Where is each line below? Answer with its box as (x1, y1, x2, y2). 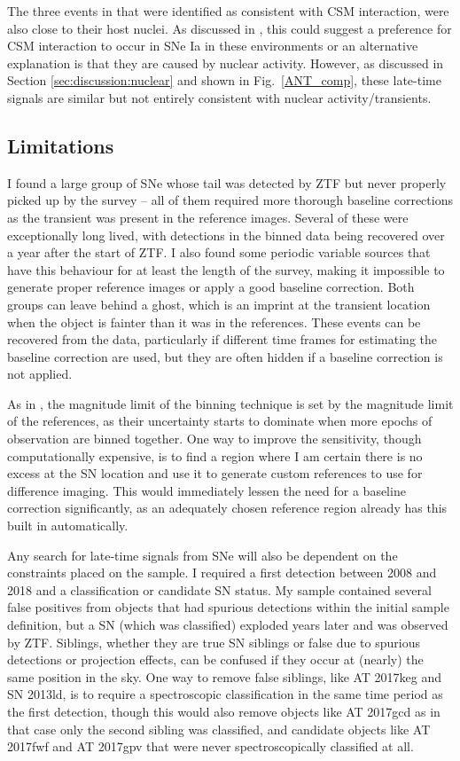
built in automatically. (7, 516, 129, 535)
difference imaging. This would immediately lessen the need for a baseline (7, 481, 406, 499)
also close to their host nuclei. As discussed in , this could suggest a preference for (7, 19, 452, 37)
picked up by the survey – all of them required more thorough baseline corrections (7, 191, 453, 209)
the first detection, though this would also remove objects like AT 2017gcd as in (7, 702, 441, 720)
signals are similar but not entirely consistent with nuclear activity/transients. (7, 88, 432, 106)
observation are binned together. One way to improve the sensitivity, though (7, 429, 422, 448)
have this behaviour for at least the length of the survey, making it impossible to (7, 260, 445, 279)
